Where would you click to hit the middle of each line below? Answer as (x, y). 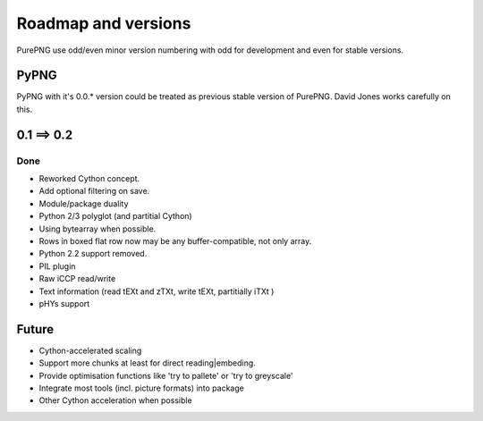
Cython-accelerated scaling (90, 350)
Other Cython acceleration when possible (115, 400)
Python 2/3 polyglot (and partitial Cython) (115, 216)
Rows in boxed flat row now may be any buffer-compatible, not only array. (175, 240)
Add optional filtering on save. (94, 191)
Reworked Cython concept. (89, 178)
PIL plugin (57, 266)
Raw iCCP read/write (77, 279)
